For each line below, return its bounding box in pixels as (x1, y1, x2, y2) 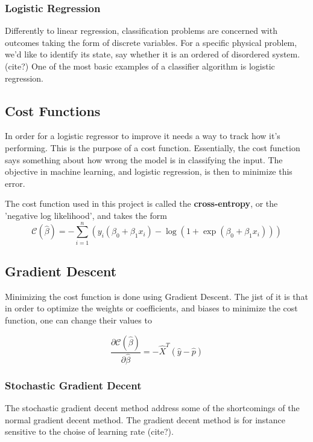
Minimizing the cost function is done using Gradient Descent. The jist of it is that (5, 290, 308, 302)
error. (5, 177, 25, 189)
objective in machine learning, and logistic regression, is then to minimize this (5, 165, 292, 178)
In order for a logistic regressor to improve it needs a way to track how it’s (5, 129, 280, 142)
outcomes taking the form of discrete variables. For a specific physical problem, (5, 36, 297, 48)
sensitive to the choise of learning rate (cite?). (5, 425, 174, 438)
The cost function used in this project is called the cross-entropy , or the (5, 197, 278, 210)
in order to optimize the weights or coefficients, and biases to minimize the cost (5, 302, 298, 314)
